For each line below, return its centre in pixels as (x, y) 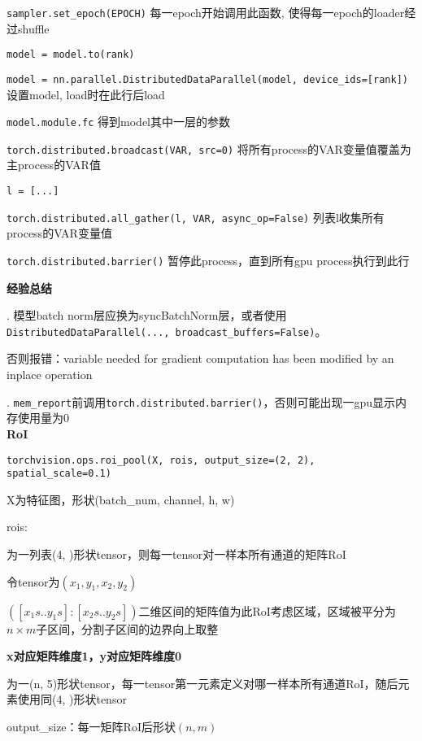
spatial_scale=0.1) (59, 474)
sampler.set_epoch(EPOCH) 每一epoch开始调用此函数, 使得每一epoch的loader (206, 12)
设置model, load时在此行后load (86, 94)
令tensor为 (33, 581)
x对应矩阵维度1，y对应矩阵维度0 (94, 656)
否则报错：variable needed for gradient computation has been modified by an (200, 358)
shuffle (33, 28)
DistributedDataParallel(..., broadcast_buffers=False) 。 (167, 331)
